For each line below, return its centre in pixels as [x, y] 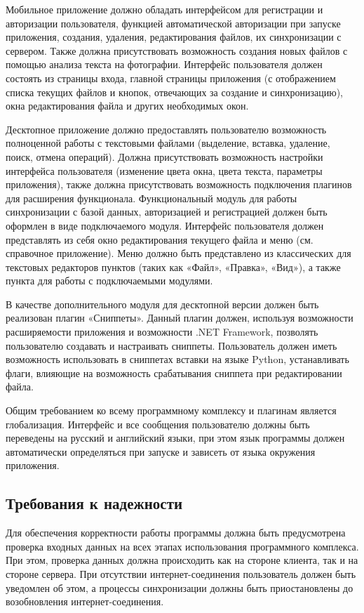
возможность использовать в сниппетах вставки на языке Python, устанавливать [177, 359]
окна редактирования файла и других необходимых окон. [127, 106]
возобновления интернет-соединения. [85, 601]
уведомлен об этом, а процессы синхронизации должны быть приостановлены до [180, 587]
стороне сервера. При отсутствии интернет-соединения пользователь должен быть [181, 573]
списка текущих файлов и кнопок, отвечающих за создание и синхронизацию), [175, 92]
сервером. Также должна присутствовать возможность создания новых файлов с [177, 50]
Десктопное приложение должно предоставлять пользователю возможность [166, 129]
